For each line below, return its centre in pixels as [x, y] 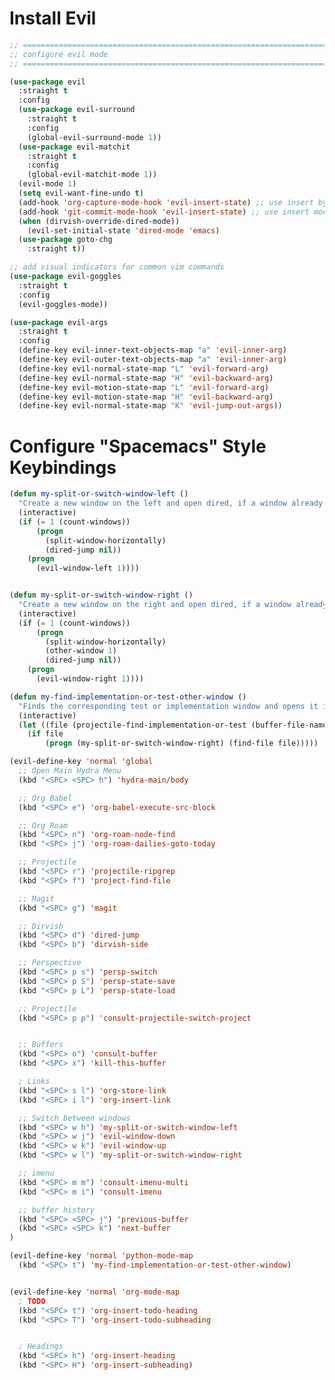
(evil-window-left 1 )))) [87, 568]
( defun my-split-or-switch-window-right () [101, 595]
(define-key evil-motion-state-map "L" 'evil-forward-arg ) [144, 387]
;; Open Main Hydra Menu [70, 771]
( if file [45, 734]
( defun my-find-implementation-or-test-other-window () [128, 697]
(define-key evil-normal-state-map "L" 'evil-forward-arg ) [144, 368]
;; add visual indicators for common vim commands [117, 267]
